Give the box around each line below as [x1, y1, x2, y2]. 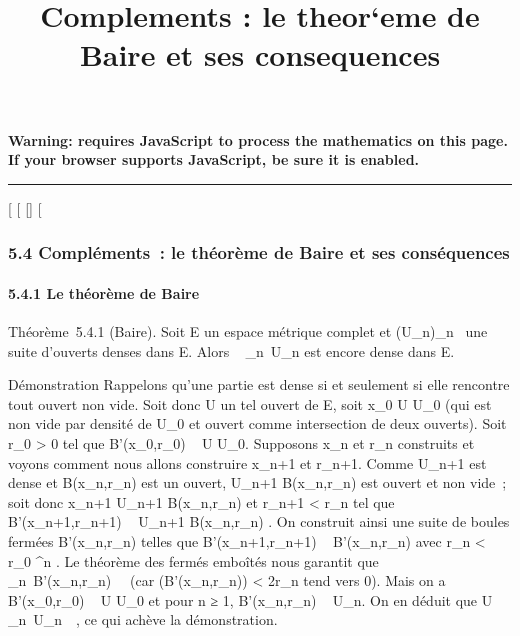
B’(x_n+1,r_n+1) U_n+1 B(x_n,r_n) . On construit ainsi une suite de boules [8, 511, 510, 532]
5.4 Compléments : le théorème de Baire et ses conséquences [8, 240, 510, 265]
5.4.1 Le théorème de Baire [8, 282, 200, 303]
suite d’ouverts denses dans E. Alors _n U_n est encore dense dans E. [8, 340, 455, 361]
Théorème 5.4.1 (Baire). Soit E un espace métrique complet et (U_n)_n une [8, 320, 488, 341]
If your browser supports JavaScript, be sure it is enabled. [8, 149, 420, 170]
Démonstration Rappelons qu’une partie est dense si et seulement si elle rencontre [8, 374, 510, 395]
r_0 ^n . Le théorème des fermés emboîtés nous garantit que [8, 550, 379, 571]
